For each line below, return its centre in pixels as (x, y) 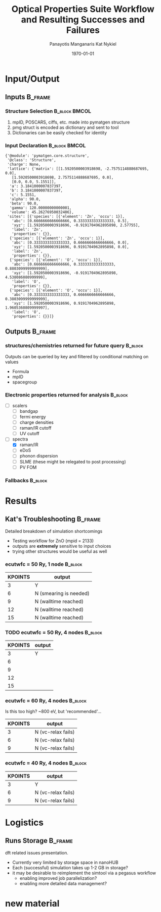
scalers (20, 405)
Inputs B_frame (28, 97)
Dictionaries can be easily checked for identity (60, 132)
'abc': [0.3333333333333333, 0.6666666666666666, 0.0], (70, 242)
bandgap (29, 411)
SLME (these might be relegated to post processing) (73, 461)
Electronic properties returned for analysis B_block (67, 394)
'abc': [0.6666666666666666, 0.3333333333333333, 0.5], (70, 221)
